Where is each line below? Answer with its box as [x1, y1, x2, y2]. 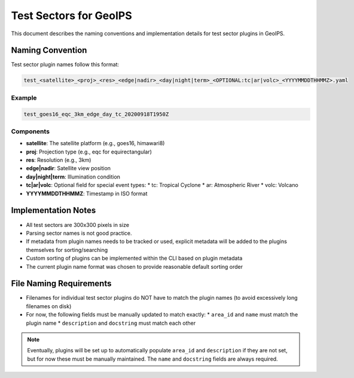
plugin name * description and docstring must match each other [26, 319, 196, 327]
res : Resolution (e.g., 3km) [26, 156, 91, 164]
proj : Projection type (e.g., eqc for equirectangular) [26, 148, 152, 155]
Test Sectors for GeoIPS [11, 9, 133, 22]
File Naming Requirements [11, 278, 112, 289]
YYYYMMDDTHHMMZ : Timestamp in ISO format [26, 190, 148, 197]
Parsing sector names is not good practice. [26, 229, 132, 236]
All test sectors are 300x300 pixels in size [26, 221, 130, 228]
